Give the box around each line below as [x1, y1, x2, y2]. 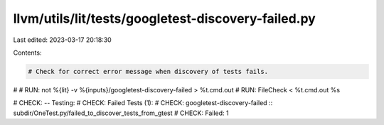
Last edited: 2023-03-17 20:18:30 [13, 36, 112, 44]
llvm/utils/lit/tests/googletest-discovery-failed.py [13, 11, 316, 26]
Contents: [13, 48, 42, 57]
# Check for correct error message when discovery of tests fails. [28, 67, 269, 75]
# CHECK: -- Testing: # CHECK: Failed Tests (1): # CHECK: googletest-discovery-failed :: [13, 99, 273, 107]
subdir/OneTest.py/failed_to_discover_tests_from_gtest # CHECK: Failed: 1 [13, 109, 229, 117]
